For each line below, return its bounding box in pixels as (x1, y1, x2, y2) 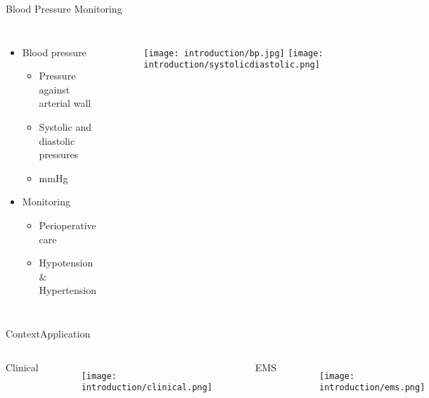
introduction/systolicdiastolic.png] (143, 60, 320, 70)
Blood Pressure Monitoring (6, 1, 122, 15)
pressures (39, 147, 79, 162)
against (39, 82, 70, 96)
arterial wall (39, 96, 91, 110)
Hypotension (39, 255, 94, 270)
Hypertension (39, 283, 97, 297)
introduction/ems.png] (319, 383, 425, 393)
